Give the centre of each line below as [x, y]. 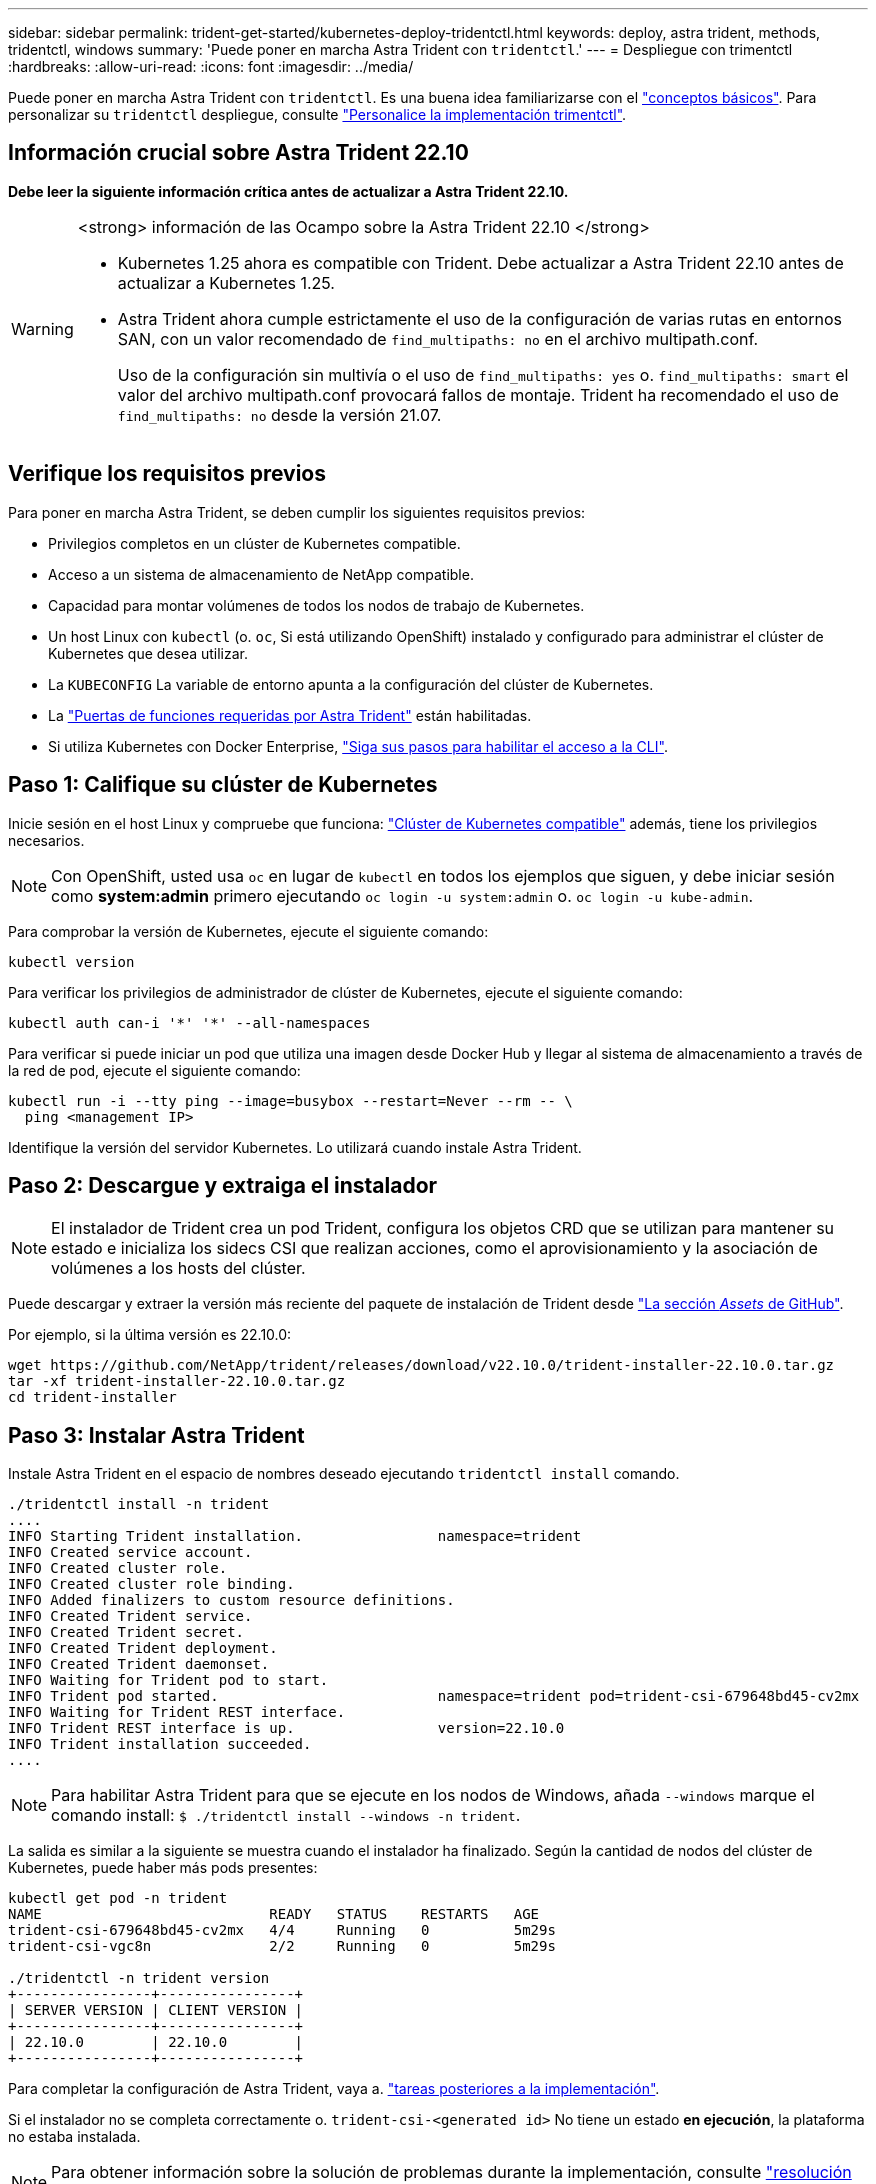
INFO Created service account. [130, 1552]
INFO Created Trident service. [130, 1616]
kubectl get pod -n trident [118, 1898]
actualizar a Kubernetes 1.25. [226, 282]
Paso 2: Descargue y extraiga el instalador [223, 1185]
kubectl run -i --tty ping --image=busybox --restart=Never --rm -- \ [290, 1100]
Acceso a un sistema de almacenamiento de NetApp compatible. [261, 574]
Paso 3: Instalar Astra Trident [156, 1435]
